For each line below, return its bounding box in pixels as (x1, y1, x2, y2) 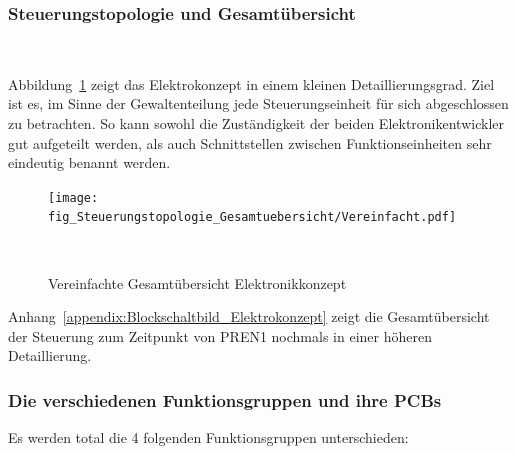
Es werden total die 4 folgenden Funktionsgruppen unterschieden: (8, 427, 409, 448)
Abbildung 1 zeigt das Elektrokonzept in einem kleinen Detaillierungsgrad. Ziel (8, 73, 495, 94)
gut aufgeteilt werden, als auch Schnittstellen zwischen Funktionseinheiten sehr (8, 132, 492, 153)
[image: (48, 190, 99, 205)
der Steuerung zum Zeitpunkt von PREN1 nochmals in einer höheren (8, 325, 432, 346)
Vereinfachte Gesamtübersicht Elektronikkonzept (48, 272, 347, 293)
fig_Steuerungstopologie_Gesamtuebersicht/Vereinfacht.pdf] (48, 210, 457, 225)
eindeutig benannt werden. (8, 152, 171, 173)
